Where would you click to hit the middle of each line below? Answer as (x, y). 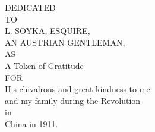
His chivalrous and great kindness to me (77, 89)
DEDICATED (30, 7)
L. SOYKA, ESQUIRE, (48, 31)
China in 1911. (31, 123)
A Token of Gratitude (44, 65)
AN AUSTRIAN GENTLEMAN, (65, 42)
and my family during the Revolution (73, 100)
